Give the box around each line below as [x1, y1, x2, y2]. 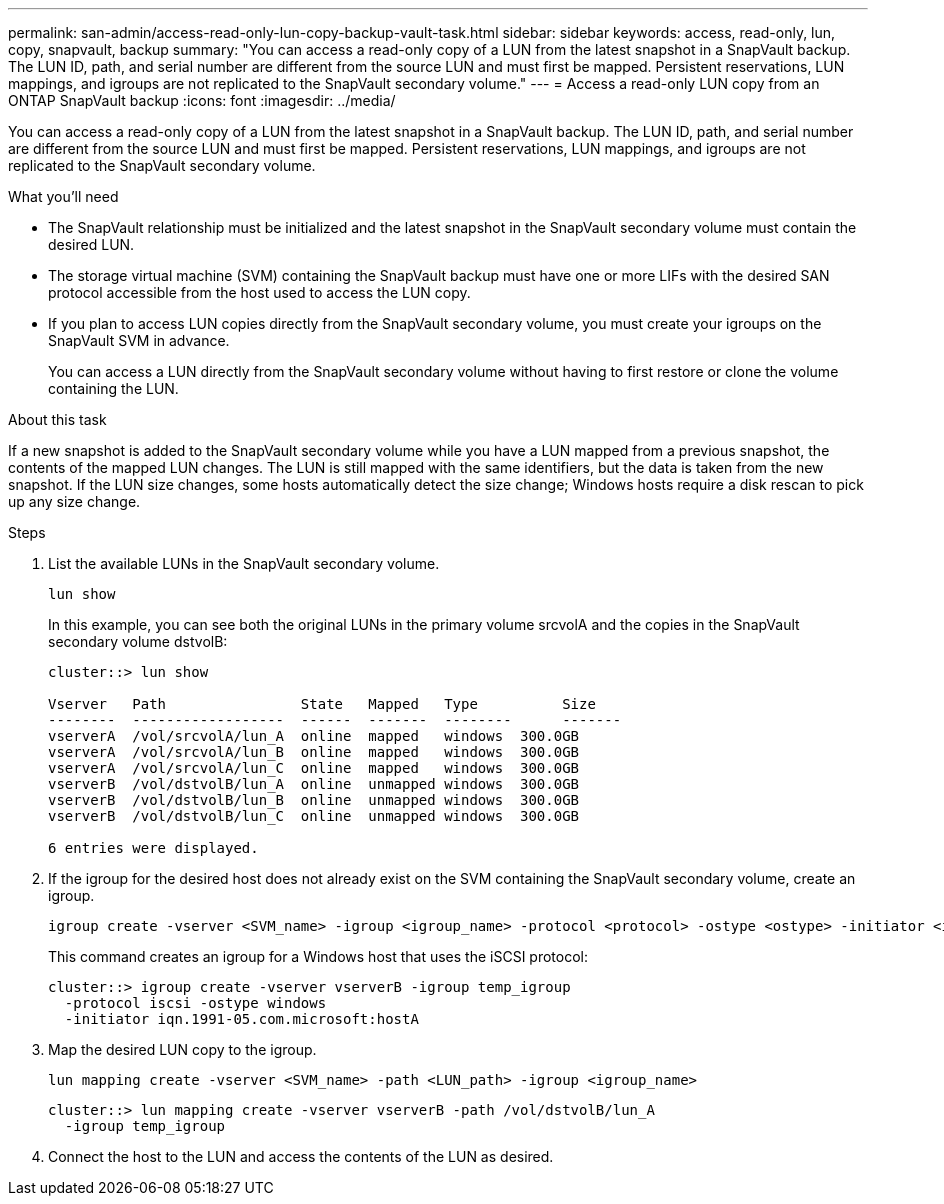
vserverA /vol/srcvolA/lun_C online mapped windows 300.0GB [48, 760, 580, 776]
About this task [8, 411, 107, 428]
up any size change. [8, 493, 141, 510]
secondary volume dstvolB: [48, 633, 228, 650]
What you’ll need [8, 188, 119, 205]
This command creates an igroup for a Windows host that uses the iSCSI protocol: [48, 948, 588, 965]
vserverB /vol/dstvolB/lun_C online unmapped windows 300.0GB [48, 808, 580, 824]
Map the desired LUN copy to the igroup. [48, 1041, 317, 1058]
